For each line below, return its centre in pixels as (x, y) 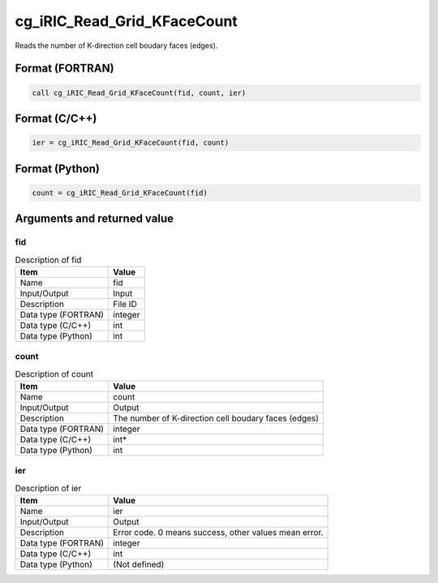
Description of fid (48, 260)
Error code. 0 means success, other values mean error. (218, 533)
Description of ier (48, 488)
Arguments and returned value (94, 219)
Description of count (54, 374)
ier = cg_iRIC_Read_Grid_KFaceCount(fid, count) (131, 143)
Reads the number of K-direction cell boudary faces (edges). (116, 45)
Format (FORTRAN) (64, 69)
